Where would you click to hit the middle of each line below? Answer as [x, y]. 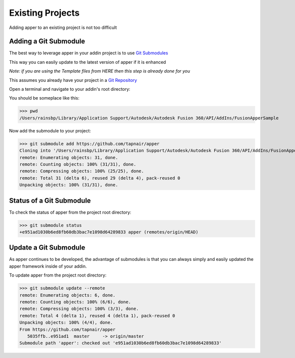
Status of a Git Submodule [50, 200]
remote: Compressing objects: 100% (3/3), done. [79, 309]
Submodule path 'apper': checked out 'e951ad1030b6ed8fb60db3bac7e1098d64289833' [121, 343]
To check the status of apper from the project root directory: [70, 212]
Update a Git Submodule [47, 248]
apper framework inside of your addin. [48, 266]
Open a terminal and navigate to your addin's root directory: [70, 89]
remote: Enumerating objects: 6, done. [67, 295]
